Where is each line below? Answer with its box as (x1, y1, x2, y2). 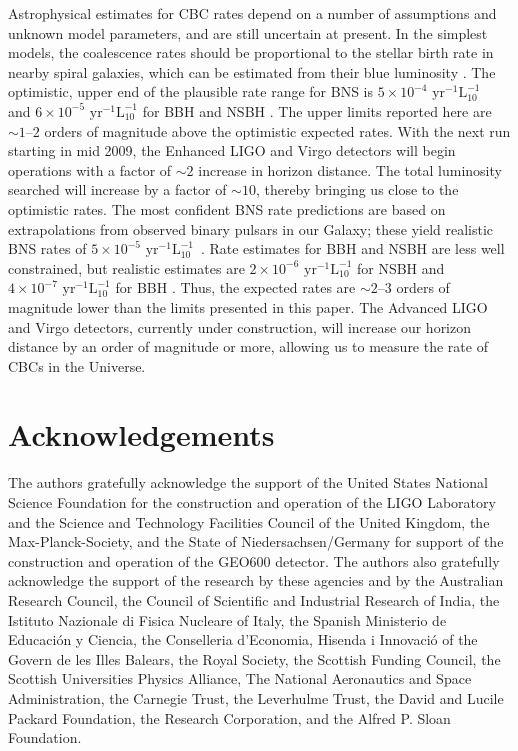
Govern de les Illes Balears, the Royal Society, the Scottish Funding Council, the (8, 648, 501, 669)
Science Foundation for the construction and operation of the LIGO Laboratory (8, 492, 496, 512)
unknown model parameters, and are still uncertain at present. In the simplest (8, 22, 488, 43)
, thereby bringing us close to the (255, 179, 459, 200)
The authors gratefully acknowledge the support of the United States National (8, 472, 488, 493)
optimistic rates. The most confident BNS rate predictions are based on (8, 198, 446, 219)
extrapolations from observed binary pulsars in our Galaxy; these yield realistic (8, 218, 494, 239)
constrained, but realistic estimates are (8, 257, 245, 278)
